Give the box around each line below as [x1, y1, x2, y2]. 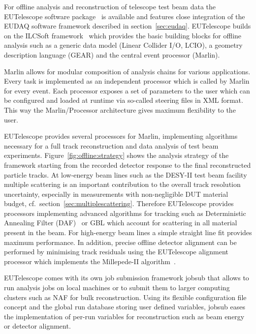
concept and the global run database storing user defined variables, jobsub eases [4, 302, 245, 312]
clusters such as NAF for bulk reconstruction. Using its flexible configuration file [4, 292, 247, 302]
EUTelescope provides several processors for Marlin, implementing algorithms [4, 131, 238, 141]
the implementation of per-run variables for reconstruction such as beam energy [4, 311, 245, 321]
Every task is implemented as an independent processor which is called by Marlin [4, 76, 250, 86]
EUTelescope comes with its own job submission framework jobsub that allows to [4, 273, 249, 283]
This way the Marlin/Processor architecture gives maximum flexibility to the [4, 104, 236, 115]
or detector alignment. [4, 321, 71, 331]
